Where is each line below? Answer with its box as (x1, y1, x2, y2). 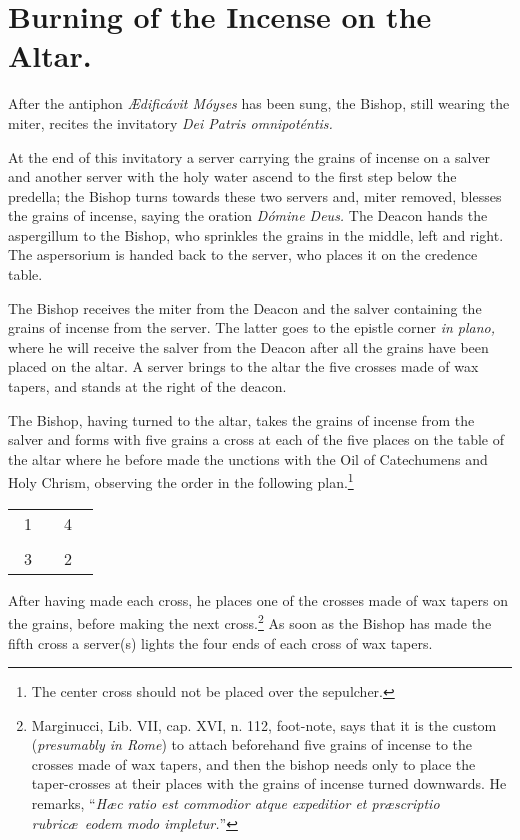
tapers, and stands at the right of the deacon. (8, 376, 287, 397)
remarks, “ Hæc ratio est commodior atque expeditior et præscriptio (31, 793, 440, 814)
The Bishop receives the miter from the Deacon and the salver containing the (8, 297, 482, 318)
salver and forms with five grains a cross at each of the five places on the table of (8, 429, 505, 450)
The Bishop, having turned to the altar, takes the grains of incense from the (8, 409, 475, 430)
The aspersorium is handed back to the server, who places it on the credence (8, 244, 478, 265)
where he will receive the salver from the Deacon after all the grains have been (8, 336, 489, 357)
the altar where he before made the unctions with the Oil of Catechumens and (8, 448, 488, 469)
